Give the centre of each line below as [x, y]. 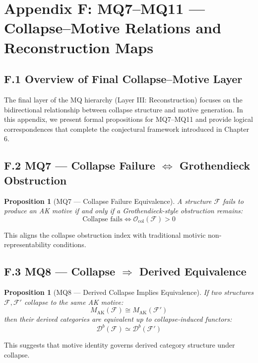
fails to [233, 201]
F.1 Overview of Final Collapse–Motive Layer [123, 79]
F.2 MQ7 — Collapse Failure [80, 165]
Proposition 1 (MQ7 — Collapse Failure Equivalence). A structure [108, 201]
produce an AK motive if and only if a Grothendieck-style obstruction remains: [124, 211]
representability [28, 244]
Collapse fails [102, 219]
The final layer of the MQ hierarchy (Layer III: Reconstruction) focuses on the [123, 99]
